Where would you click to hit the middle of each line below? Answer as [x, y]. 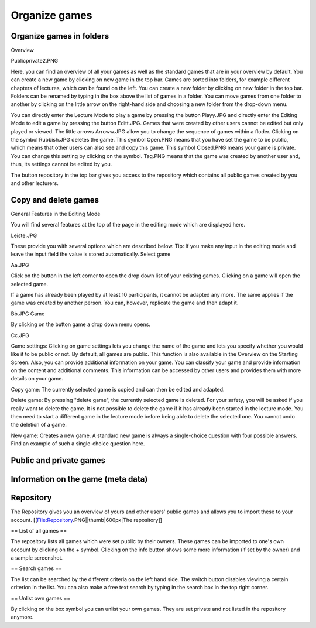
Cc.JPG [20, 335]
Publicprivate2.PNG [35, 61]
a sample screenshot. [37, 558]
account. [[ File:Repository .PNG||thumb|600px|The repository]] [86, 520]
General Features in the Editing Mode [56, 214]
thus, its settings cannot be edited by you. [61, 164]
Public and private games [58, 460]
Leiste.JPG [24, 235]
